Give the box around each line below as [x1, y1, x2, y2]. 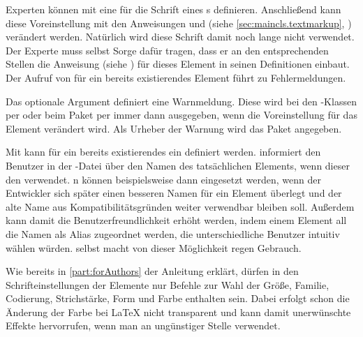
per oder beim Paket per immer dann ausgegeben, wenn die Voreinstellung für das [6, 107, 357, 122]
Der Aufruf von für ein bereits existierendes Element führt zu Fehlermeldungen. [6, 70, 346, 84]
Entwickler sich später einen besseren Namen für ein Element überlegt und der [6, 186, 342, 200]
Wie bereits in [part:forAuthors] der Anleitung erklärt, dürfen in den [6, 264, 299, 278]
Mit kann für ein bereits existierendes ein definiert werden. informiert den [6, 144, 321, 159]
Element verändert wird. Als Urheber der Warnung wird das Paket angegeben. [6, 121, 342, 135]
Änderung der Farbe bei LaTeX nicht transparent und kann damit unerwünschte [6, 304, 351, 319]
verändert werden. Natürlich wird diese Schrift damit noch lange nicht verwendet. [6, 29, 355, 44]
